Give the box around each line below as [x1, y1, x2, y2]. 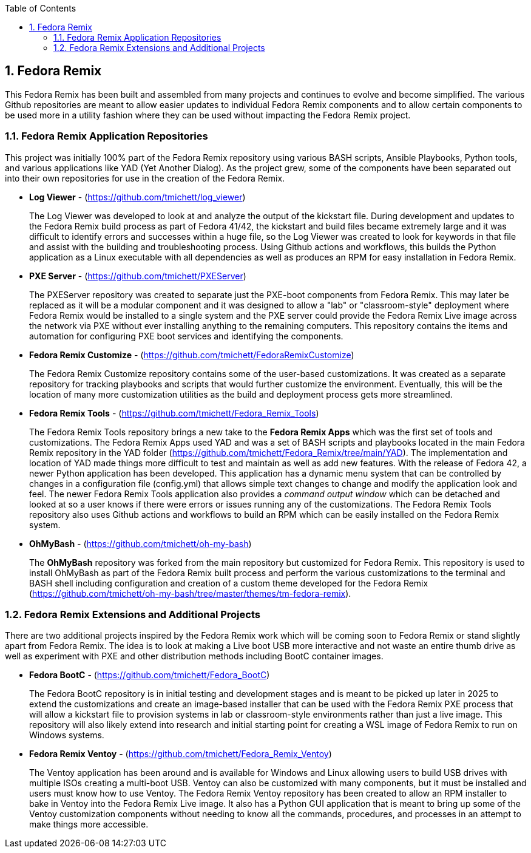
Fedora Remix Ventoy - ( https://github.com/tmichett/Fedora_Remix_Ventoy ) [29, 749, 332, 760]
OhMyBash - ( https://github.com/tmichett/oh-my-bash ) [29, 538, 252, 549]
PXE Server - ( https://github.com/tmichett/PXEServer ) [29, 270, 246, 281]
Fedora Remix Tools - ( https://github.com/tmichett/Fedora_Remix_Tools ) [29, 407, 319, 418]
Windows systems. [29, 730, 104, 741]
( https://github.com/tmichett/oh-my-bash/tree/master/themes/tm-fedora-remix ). [29, 588, 351, 599]
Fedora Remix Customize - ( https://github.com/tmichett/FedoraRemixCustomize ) [29, 349, 354, 360]
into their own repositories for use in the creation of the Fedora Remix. [5, 172, 285, 183]
